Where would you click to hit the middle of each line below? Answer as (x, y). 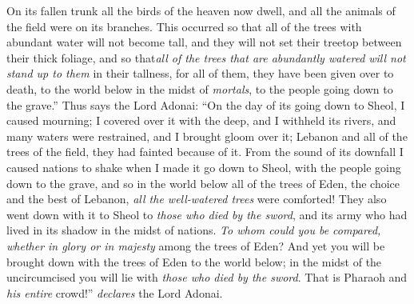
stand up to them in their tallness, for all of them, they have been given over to (200, 73)
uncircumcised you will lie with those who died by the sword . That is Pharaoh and (207, 277)
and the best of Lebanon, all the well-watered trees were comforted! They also (197, 199)
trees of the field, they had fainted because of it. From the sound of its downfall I (205, 152)
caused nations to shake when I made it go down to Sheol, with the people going (204, 167)
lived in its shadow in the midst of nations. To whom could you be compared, (194, 230)
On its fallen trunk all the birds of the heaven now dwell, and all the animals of (201, 10)
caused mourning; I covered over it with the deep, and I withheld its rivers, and (201, 120)
